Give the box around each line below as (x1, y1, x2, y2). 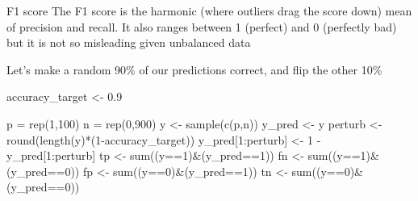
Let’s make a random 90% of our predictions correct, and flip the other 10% (6, 61, 382, 77)
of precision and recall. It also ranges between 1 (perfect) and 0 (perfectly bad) (6, 18, 397, 35)
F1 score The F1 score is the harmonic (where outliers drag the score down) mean (6, 2, 412, 19)
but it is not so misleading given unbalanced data (6, 34, 251, 51)
